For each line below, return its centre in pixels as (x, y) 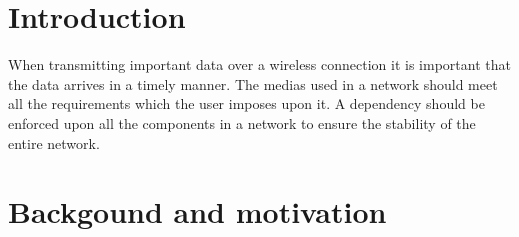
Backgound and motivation (197, 211)
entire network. (54, 142)
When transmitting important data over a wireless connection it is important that (259, 64)
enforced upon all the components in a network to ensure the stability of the (242, 122)
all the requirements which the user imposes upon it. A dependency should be (246, 103)
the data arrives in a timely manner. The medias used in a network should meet (253, 83)
